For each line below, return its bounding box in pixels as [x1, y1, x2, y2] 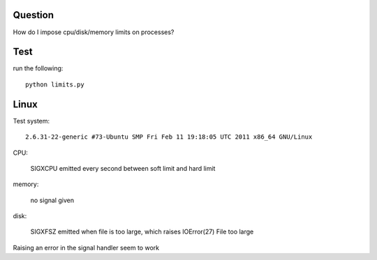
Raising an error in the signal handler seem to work [13, 243, 160, 252]
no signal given [30, 196, 75, 204]
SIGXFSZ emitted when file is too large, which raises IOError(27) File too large [30, 227, 254, 236]
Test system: [13, 116, 50, 125]
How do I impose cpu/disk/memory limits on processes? [13, 28, 175, 36]
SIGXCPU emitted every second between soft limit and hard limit [30, 164, 216, 172]
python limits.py [25, 80, 84, 89]
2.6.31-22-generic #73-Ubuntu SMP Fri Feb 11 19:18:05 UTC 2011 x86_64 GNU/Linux [25, 133, 313, 141]
